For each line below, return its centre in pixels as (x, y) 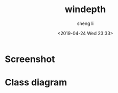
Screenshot (30, 59)
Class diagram (36, 83)
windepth (85, 9)
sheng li (85, 23)
